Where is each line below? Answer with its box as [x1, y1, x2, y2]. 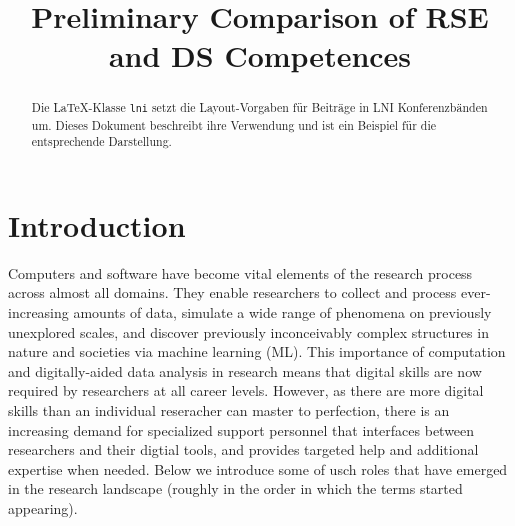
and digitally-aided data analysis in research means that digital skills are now [8, 360, 482, 381]
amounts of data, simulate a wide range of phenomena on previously [73, 301, 492, 322]
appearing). [8, 497, 78, 518]
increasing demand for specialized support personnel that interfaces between [8, 419, 475, 440]
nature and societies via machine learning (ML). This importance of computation [8, 341, 506, 362]
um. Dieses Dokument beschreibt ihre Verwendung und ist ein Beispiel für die [31, 116, 437, 133]
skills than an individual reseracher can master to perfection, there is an [8, 399, 450, 420]
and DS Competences [108, 35, 412, 76]
